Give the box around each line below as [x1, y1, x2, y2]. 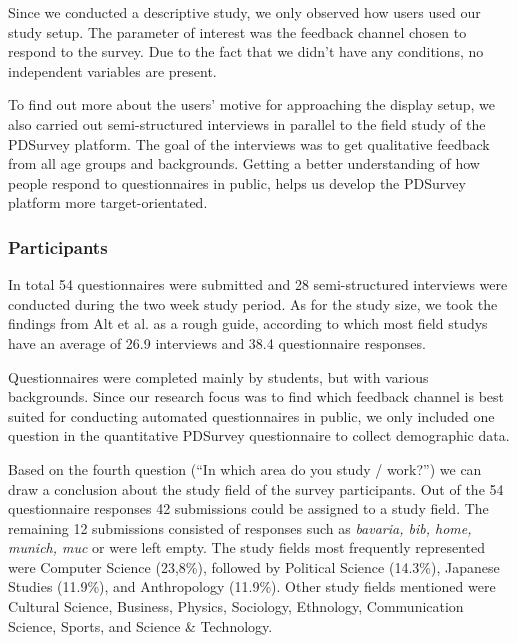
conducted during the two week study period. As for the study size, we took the [8, 293, 498, 314]
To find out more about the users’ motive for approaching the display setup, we [8, 94, 495, 115]
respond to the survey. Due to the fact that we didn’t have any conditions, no [8, 41, 484, 62]
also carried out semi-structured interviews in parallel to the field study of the [8, 113, 486, 134]
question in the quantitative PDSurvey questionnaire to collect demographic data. [8, 425, 510, 446]
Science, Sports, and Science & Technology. [8, 615, 273, 636]
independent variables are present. [8, 60, 217, 81]
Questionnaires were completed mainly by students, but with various [8, 366, 429, 387]
